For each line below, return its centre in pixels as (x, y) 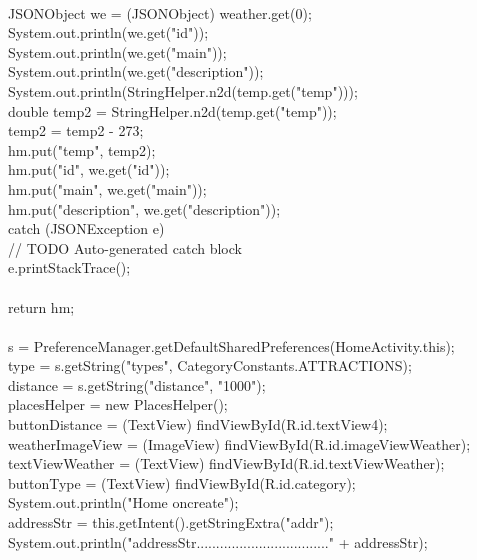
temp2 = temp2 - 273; (76, 130)
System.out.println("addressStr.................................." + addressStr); (218, 541)
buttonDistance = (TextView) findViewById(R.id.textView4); (198, 424)
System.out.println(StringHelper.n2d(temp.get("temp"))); (183, 90)
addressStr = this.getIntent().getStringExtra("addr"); (171, 522)
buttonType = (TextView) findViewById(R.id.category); (182, 482)
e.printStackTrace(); (69, 267)
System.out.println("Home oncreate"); (123, 502)
